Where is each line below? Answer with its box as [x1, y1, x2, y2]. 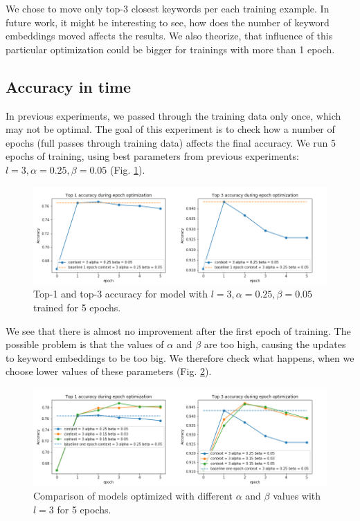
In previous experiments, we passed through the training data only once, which [6, 108, 341, 122]
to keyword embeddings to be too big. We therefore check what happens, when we [6, 350, 354, 365]
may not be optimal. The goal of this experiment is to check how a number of [6, 122, 335, 136]
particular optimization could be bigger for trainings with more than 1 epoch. [6, 42, 335, 56]
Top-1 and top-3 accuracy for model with [33, 286, 208, 301]
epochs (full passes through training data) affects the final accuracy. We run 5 [6, 135, 336, 149]
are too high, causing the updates [204, 337, 346, 351]
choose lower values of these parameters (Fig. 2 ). [6, 364, 212, 378]
